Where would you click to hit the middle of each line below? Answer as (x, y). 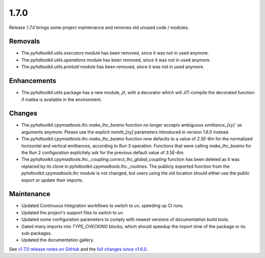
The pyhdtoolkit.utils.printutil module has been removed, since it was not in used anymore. (113, 67)
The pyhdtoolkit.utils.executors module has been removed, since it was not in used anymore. (115, 53)
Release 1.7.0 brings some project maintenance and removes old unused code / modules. (99, 27)
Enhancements (33, 81)
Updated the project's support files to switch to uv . (73, 212)
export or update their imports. (52, 180)
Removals (25, 41)
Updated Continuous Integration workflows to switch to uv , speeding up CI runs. (103, 206)
